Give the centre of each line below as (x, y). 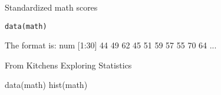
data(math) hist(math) (46, 85)
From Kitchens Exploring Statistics (68, 65)
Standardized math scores (51, 7)
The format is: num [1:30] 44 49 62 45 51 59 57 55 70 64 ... (111, 45)
